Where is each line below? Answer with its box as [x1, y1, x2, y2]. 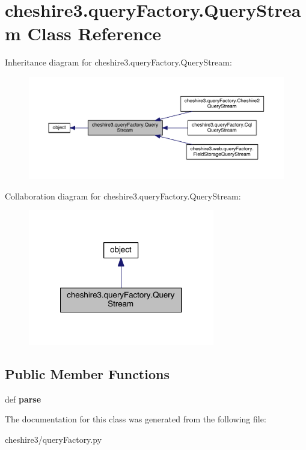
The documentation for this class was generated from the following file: [5, 413, 266, 425]
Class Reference [27, 21, 162, 46]
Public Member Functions [5, 364, 170, 383]
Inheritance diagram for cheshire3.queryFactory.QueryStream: [5, 56, 232, 68]
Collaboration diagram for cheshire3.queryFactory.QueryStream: [5, 189, 241, 202]
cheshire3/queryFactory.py [5, 433, 102, 445]
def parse [5, 392, 41, 405]
